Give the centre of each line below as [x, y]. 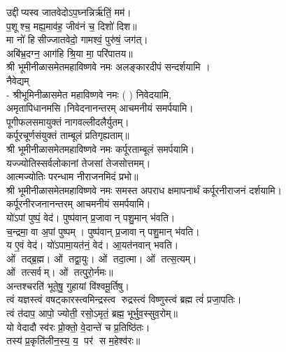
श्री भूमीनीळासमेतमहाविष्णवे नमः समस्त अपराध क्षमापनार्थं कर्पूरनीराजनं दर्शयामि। [144, 190]
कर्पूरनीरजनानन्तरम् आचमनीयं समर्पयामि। [79, 204]
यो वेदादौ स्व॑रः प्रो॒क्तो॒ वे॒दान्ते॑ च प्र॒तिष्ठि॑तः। [78, 327]
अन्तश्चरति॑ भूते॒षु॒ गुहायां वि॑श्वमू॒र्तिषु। [68, 285]
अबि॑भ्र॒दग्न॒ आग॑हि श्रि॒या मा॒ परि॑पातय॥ [70, 53]
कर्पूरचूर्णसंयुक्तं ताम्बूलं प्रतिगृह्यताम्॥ [68, 135]
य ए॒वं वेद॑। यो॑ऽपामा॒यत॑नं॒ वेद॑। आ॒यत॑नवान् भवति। [93, 245]
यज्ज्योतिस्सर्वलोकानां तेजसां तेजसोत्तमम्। [79, 162]
